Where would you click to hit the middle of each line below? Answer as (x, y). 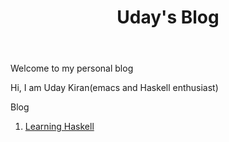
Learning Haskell (59, 127)
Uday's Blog (168, 17)
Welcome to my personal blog (72, 68)
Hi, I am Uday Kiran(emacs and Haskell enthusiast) (114, 88)
